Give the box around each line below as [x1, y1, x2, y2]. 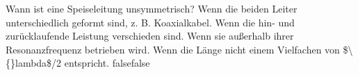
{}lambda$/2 [6, 56, 62, 70]
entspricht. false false [64, 56, 150, 70]
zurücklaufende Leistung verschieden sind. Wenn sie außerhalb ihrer [6, 28, 294, 43]
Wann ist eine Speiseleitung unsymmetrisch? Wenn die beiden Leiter [6, 1, 298, 15]
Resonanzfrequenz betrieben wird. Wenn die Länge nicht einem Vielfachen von [6, 42, 340, 56]
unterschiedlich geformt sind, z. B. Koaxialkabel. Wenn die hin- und [6, 15, 295, 29]
